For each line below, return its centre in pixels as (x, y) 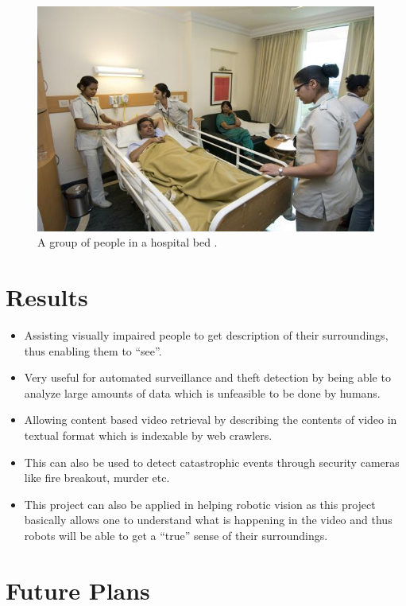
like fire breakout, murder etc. (97, 478)
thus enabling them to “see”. (93, 350)
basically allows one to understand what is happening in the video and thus (208, 520)
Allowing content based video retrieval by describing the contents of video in (211, 420)
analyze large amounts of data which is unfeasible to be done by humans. (202, 392)
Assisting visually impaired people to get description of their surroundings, (206, 334)
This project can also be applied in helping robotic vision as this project (200, 504)
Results (47, 297)
